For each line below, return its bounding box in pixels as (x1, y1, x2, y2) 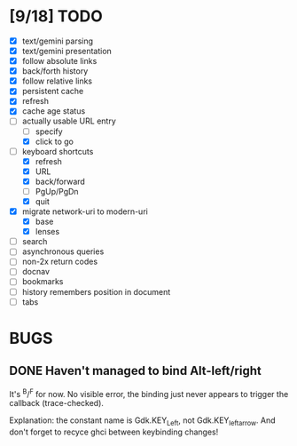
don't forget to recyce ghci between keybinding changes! (9, 426, 219, 437)
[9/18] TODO (9, 6, 104, 27)
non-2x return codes (21, 256, 98, 267)
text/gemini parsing (21, 36, 94, 46)
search (21, 236, 48, 247)
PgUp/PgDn (35, 186, 79, 196)
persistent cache (21, 86, 84, 97)
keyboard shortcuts (21, 146, 94, 156)
